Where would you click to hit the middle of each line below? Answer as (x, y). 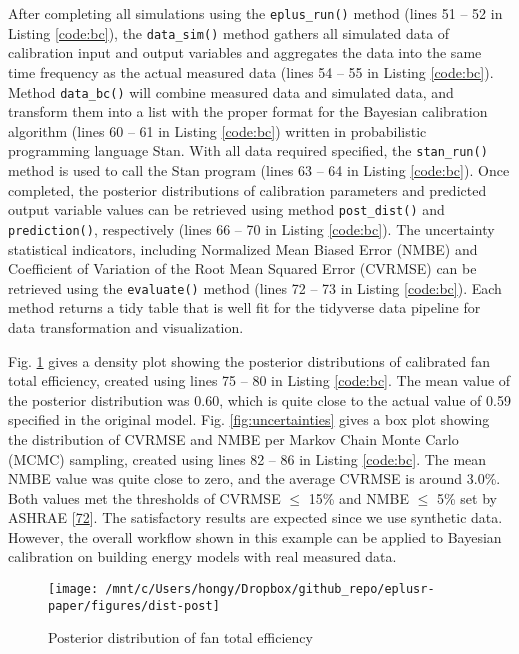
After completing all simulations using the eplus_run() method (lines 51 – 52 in (255, 13)
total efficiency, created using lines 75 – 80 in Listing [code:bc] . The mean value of (259, 380)
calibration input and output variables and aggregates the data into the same (245, 52)
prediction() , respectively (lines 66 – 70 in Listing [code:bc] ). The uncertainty (251, 228)
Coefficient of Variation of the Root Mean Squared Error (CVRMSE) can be (242, 268)
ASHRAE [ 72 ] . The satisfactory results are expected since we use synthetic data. (255, 517)
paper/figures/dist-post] (134, 605)
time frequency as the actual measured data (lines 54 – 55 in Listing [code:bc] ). (251, 71)
